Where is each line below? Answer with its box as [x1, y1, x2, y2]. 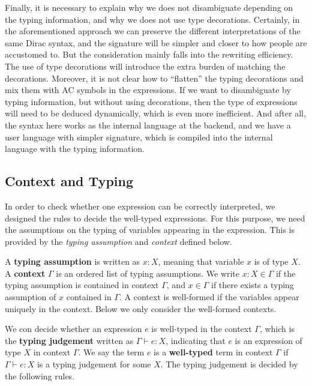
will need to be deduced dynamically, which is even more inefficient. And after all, [5, 107, 306, 119]
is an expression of [235, 334, 302, 346]
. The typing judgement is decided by [160, 358, 298, 370]
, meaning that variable [158, 255, 244, 268]
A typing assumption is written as [5, 255, 140, 268]
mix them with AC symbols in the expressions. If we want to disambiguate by [5, 83, 291, 96]
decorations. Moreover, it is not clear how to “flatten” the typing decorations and [5, 71, 304, 84]
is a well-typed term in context [154, 346, 273, 358]
